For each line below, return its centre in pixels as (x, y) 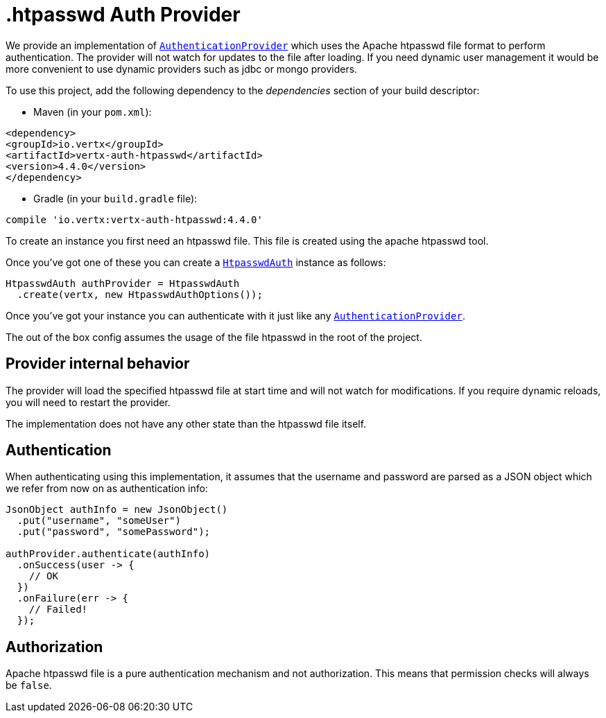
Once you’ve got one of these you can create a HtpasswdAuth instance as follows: (196, 262)
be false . (29, 685)
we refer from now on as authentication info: (107, 489)
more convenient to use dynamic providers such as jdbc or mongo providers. (182, 69)
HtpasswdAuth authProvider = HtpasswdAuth (123, 283)
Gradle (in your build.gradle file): (115, 198)
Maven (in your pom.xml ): (93, 112)
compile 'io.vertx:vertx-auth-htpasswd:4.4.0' (134, 219)
